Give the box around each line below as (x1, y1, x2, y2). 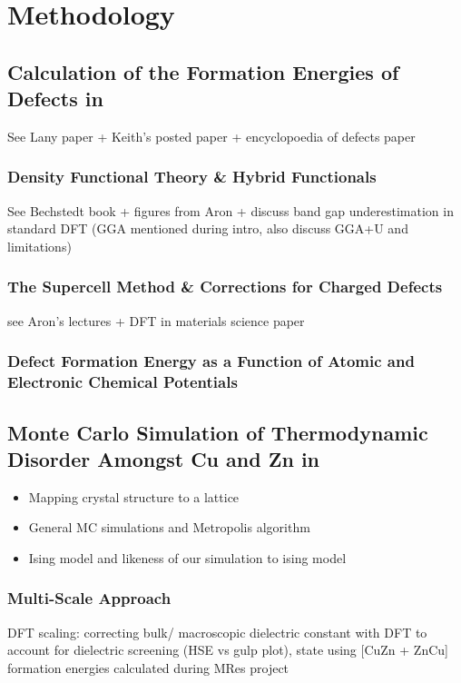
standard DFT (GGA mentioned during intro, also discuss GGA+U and (7, 219, 408, 238)
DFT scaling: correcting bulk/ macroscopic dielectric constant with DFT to (7, 622, 427, 641)
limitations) (7, 236, 72, 255)
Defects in (7, 84, 103, 113)
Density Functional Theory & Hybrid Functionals (7, 165, 377, 188)
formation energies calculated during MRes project (7, 658, 289, 677)
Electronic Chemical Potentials (7, 371, 238, 393)
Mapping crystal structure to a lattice (28, 487, 240, 506)
